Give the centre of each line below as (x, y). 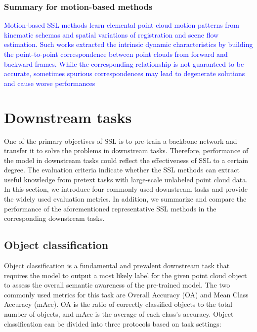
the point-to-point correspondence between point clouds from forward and (116, 54)
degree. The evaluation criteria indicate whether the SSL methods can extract (122, 170)
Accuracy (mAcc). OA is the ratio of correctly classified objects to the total (118, 304)
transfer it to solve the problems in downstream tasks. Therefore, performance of (126, 150)
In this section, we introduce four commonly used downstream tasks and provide (126, 189)
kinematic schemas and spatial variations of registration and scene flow (111, 34)
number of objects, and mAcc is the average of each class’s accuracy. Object (119, 314)
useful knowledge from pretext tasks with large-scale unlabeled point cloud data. (126, 179)
